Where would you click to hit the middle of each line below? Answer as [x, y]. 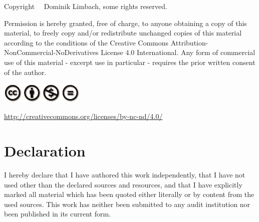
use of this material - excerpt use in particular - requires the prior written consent [130, 62]
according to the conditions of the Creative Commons [86, 42]
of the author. [25, 72]
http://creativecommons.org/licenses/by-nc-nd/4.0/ [83, 116]
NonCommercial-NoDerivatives [51, 52]
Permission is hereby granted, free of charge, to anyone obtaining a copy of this [125, 23]
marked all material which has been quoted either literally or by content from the [129, 194]
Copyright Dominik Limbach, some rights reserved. [86, 6]
